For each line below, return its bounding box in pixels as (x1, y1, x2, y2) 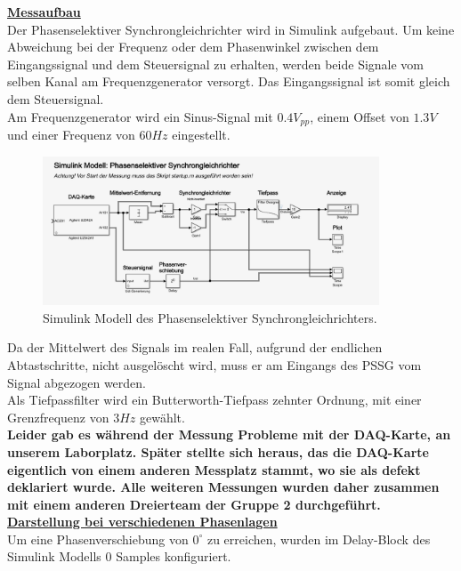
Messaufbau (7, 3, 81, 20)
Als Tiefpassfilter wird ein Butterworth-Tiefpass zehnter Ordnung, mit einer (7, 390, 422, 409)
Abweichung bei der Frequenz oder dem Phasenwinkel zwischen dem (7, 37, 379, 56)
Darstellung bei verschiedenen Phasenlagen (7, 512, 278, 531)
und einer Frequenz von (7, 125, 135, 144)
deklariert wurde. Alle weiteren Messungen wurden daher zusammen (7, 478, 440, 496)
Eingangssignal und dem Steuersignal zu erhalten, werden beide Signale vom (7, 54, 425, 73)
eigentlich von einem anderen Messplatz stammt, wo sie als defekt (7, 460, 421, 479)
